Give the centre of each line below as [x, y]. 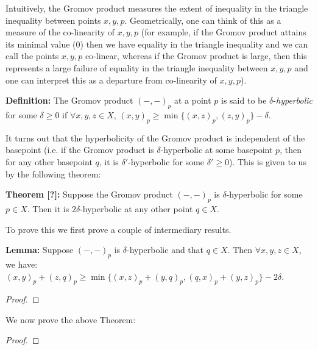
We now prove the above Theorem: [71, 319]
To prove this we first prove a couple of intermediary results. [118, 229]
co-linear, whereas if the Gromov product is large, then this [196, 56]
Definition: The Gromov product [69, 100]
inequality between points [53, 20]
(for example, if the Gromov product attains [224, 32]
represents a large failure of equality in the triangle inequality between [137, 67]
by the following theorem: [53, 173]
